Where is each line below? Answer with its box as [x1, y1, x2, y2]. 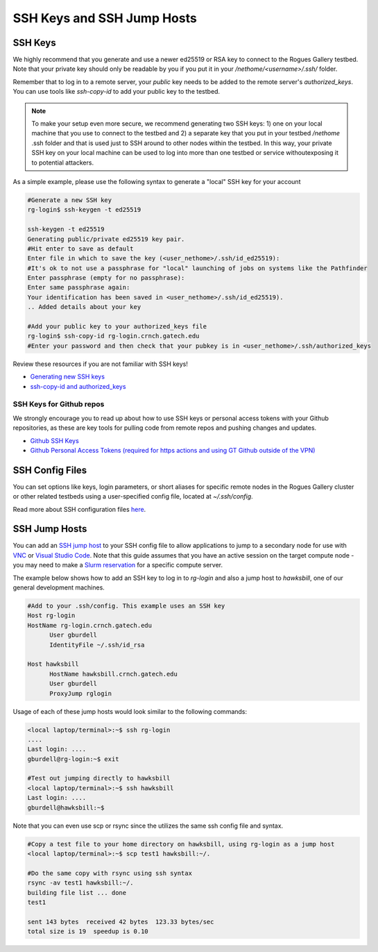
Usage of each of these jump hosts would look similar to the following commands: [12, 707, 248, 715]
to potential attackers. [31, 158, 94, 167]
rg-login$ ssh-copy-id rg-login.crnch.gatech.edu [27, 332, 200, 340]
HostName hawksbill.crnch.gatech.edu [49, 670, 178, 678]
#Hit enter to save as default [27, 244, 135, 253]
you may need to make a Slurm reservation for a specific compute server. [12, 561, 223, 569]
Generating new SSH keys [30, 372, 105, 381]
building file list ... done [27, 889, 127, 896]
